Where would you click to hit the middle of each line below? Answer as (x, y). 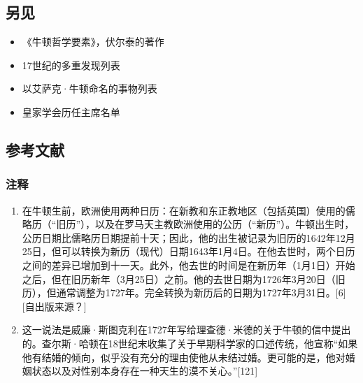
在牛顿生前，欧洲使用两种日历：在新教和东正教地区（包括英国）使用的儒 (188, 210)
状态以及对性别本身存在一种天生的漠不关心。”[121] (145, 371)
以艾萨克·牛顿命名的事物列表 (90, 88)
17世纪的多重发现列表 (71, 65)
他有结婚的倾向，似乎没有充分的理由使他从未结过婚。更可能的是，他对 (184, 357)
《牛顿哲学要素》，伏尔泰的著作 (93, 42)
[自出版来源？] (54, 306)
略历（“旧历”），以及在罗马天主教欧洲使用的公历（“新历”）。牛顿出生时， (188, 224)
